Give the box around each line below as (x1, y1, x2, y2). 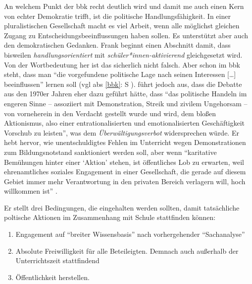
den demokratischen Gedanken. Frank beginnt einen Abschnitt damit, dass (4, 40, 231, 50)
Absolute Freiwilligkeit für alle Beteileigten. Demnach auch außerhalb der (15, 245, 239, 256)
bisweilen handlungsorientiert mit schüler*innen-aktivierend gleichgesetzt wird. (4, 49, 243, 60)
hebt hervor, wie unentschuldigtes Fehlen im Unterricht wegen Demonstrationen (4, 137, 246, 147)
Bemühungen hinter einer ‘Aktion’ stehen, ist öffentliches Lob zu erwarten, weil (4, 156, 244, 167)
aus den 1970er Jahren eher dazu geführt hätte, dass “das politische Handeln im (4, 88, 247, 99)
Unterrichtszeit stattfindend (15, 255, 100, 266)
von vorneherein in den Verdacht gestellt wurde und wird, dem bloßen (4, 108, 216, 118)
